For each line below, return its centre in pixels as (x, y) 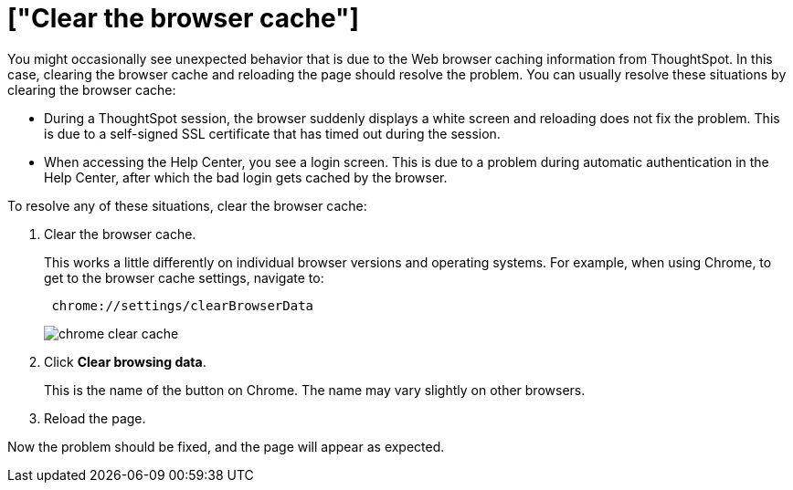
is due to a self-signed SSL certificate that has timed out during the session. (272, 133)
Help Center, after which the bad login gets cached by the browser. (246, 177)
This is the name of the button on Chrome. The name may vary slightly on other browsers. (315, 390)
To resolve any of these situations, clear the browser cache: (187, 205)
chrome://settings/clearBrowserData (183, 305)
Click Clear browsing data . (125, 361)
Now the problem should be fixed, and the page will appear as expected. (226, 446)
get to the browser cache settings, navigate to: (184, 277)
